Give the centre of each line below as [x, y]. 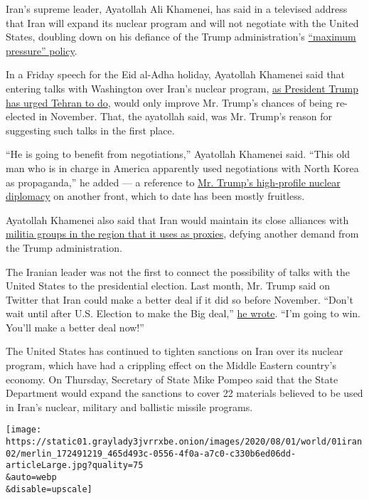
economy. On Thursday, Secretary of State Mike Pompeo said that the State [172, 379]
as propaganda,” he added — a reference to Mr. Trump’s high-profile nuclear [173, 182]
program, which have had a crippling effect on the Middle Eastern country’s [171, 365]
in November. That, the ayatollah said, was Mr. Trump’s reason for [185, 116]
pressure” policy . [42, 50]
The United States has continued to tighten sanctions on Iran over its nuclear [175, 351]
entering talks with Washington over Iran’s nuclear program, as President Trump [182, 88]
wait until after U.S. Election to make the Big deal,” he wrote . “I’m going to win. [183, 313]
